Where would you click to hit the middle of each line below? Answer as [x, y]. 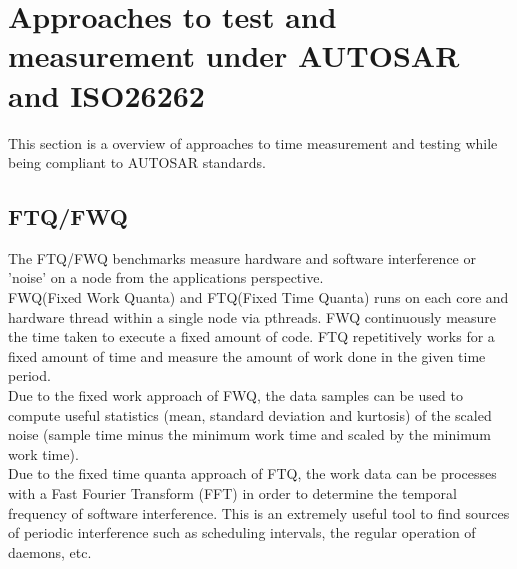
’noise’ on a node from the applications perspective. [166, 277]
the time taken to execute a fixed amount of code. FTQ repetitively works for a [251, 336]
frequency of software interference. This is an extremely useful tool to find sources [259, 512]
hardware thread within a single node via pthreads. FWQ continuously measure [252, 316]
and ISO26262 [106, 94]
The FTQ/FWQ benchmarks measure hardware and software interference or [242, 257]
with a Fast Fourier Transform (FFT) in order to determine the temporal [232, 493]
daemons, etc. [50, 551]
